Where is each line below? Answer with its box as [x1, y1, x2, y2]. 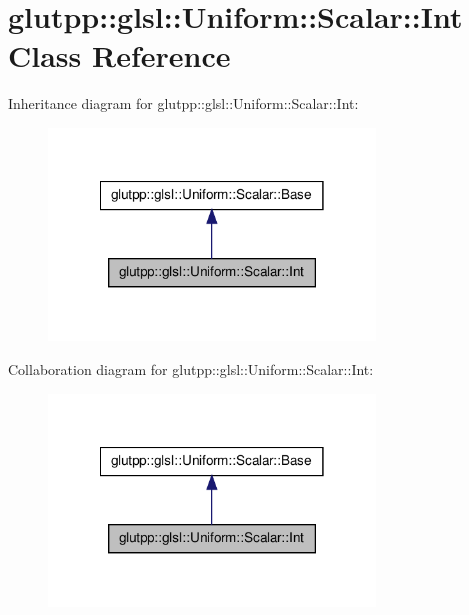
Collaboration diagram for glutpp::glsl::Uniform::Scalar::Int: [8, 359, 374, 380]
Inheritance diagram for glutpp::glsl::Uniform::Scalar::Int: [8, 93, 359, 114]
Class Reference [8, 35, 231, 76]
